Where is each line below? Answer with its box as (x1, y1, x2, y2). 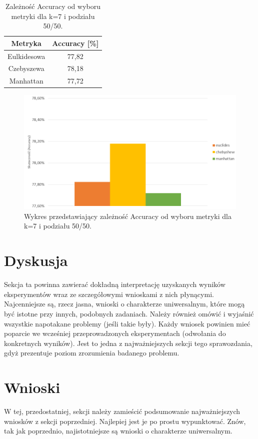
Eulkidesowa (7, 50, 45, 61)
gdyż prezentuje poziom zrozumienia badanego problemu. (4, 347, 179, 358)
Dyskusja (4, 250, 68, 270)
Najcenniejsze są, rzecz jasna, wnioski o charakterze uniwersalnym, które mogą (4, 298, 245, 309)
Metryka (11, 37, 41, 48)
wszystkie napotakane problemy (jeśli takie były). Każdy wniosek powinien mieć (4, 318, 250, 328)
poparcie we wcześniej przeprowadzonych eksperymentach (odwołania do (4, 328, 226, 338)
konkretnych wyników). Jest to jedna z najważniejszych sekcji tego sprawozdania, (4, 337, 252, 348)
